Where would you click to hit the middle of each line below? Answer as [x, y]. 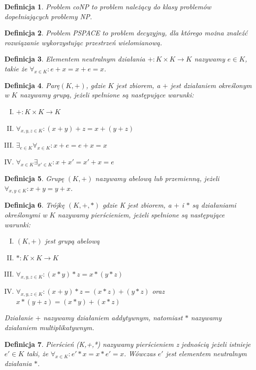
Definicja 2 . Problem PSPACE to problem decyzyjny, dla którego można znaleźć [126, 33]
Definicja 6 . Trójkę [35, 205]
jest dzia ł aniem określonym [211, 85]
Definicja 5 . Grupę [34, 178]
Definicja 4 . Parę [32, 85]
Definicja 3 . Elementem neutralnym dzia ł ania [75, 59]
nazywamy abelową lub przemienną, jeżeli [157, 178]
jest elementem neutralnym [206, 354]
